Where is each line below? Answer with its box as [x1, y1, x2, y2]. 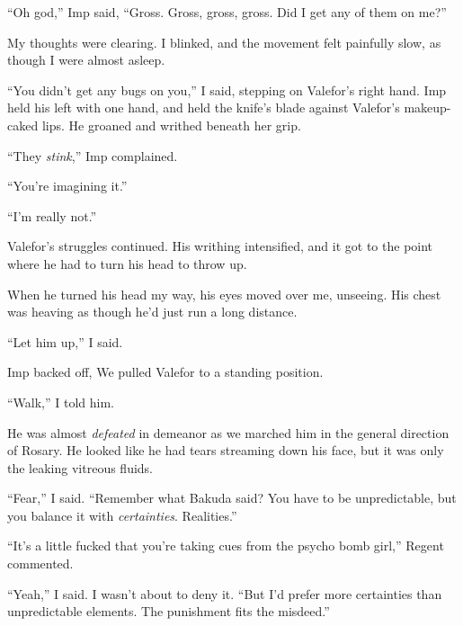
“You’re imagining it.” [7, 176, 128, 195]
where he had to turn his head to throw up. [7, 254, 247, 273]
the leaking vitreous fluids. [7, 458, 153, 477]
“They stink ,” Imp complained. [7, 146, 178, 165]
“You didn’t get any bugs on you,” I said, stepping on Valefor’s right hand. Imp [7, 80, 447, 99]
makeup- [404, 98, 451, 117]
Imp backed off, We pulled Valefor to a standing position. [7, 362, 324, 381]
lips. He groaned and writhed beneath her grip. [41, 115, 301, 134]
